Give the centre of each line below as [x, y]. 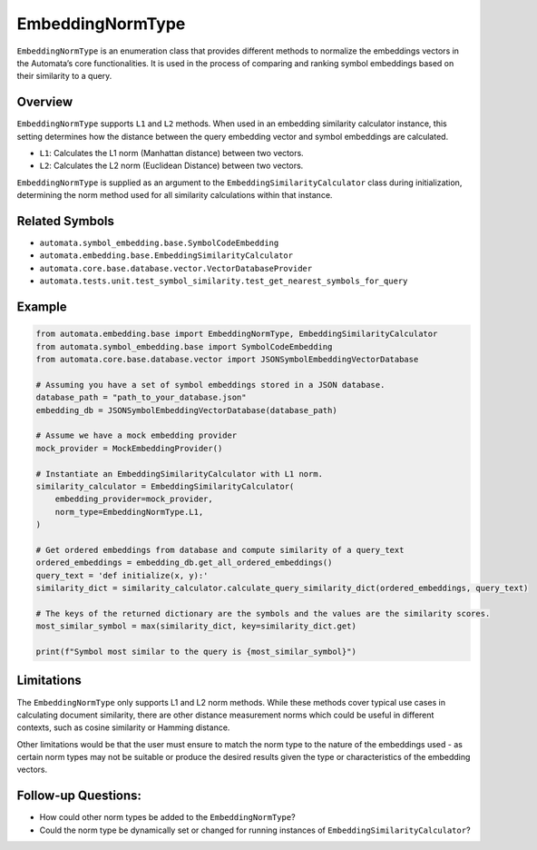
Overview [45, 102]
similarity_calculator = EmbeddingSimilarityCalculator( [165, 486]
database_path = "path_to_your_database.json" [141, 398]
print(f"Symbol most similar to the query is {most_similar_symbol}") [196, 652]
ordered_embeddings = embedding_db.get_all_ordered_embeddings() [184, 563]
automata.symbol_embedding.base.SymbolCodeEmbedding [159, 243]
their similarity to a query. [64, 76]
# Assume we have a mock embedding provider [137, 435]
